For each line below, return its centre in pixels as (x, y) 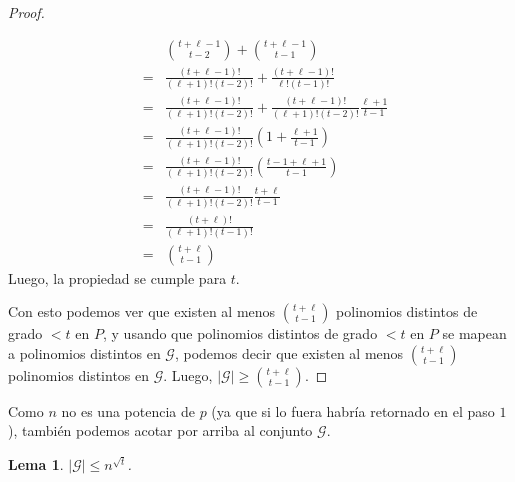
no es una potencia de (128, 410)
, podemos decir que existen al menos (289, 352)
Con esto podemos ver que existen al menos (142, 311)
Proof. (26, 12)
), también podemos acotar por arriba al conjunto (160, 430)
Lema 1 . (36, 463)
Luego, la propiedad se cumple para (117, 277)
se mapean (474, 333)
